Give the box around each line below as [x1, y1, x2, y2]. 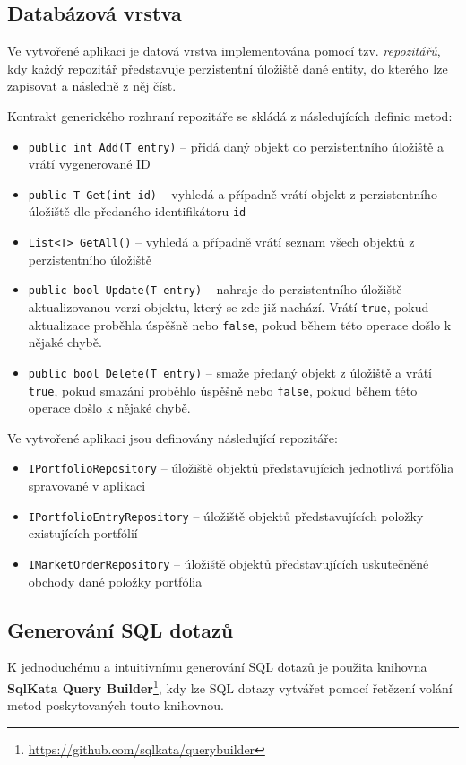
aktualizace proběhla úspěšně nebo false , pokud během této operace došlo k [28, 315, 452, 334]
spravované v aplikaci [28, 476, 146, 495]
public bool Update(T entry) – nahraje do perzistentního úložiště [28, 280, 402, 299]
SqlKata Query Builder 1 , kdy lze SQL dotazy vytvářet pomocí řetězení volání [7, 676, 453, 697]
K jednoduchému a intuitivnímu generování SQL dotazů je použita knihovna [7, 657, 427, 676]
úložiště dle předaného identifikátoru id [28, 202, 246, 221]
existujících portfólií [28, 524, 138, 543]
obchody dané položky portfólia [28, 571, 203, 590]
